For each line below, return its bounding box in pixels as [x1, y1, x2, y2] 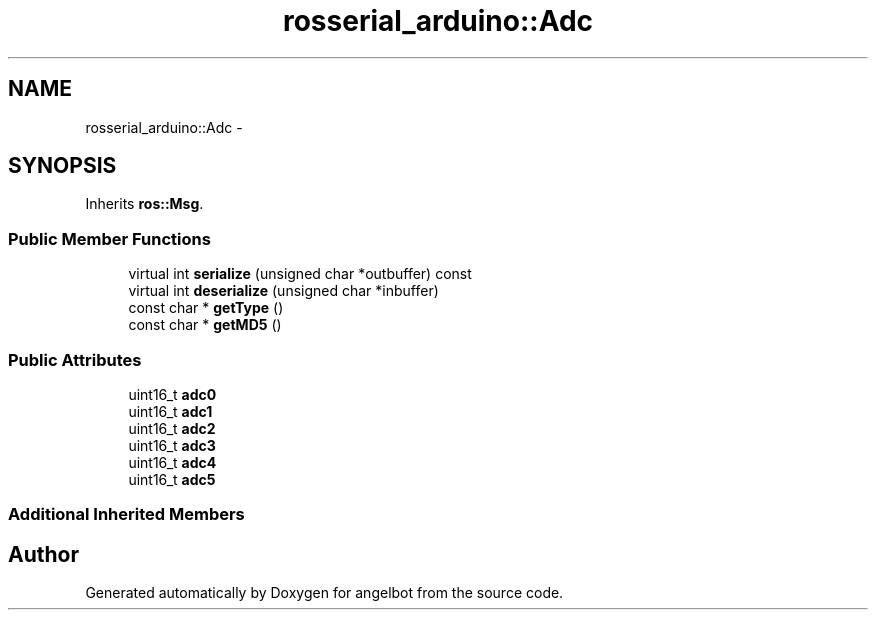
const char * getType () [128, 299, 284, 317]
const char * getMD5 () [128, 316, 282, 334]
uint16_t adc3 [128, 436, 216, 454]
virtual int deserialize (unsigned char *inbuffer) [128, 282, 439, 300]
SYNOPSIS [8, 153, 117, 179]
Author [8, 541, 79, 567]
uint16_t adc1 [128, 402, 213, 420]
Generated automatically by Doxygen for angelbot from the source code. [85, 584, 564, 602]
